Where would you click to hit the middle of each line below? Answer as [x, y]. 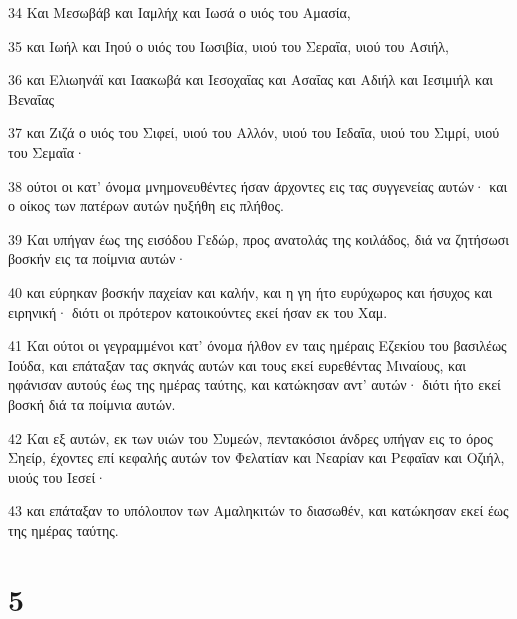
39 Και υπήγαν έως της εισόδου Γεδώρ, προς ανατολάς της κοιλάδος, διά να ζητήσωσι [258, 238]
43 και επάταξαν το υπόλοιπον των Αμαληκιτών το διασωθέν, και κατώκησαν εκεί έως [258, 510]
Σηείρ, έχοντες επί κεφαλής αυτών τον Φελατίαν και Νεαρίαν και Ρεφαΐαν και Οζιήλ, [256, 457]
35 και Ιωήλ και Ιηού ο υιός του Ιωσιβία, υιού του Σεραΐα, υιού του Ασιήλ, [229, 45]
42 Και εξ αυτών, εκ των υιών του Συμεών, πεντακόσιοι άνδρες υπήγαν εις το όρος [250, 437]
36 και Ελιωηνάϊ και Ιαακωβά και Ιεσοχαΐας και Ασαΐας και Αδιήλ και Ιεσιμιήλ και [251, 79]
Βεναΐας [31, 98]
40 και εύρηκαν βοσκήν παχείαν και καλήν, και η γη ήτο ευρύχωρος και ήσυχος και [250, 291]
